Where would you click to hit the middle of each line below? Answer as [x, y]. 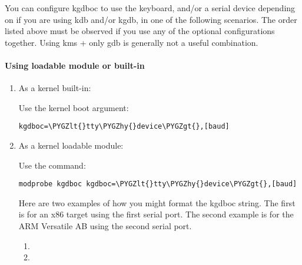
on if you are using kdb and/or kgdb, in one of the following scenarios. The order [151, 19]
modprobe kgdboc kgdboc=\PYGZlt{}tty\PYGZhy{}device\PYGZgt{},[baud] [158, 184]
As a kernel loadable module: [71, 145]
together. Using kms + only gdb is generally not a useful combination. [132, 42]
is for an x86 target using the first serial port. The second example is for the [156, 214]
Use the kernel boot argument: [74, 107]
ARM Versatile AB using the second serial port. [105, 226]
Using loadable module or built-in [75, 65]
